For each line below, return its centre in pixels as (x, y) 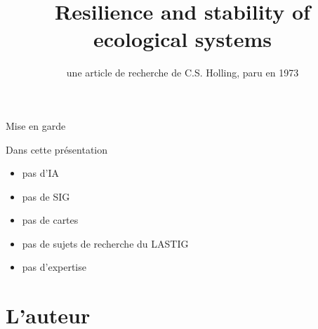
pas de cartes (50, 220)
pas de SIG (46, 196)
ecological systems (183, 39)
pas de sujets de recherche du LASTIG (105, 243)
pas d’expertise (54, 267)
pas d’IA (40, 173)
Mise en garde (36, 125)
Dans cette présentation (57, 149)
